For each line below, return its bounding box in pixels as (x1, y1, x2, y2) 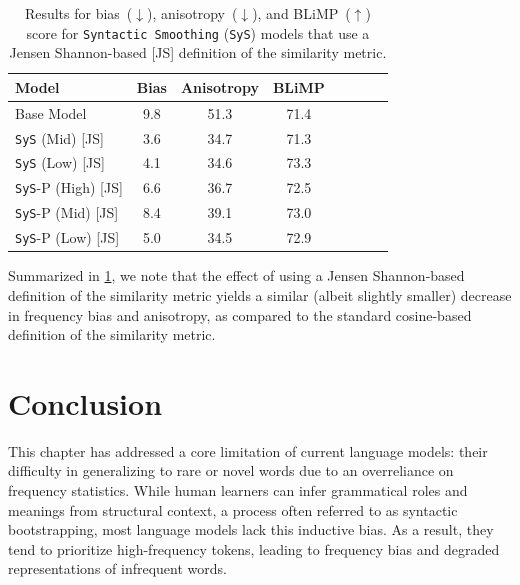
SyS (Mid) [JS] (15, 127, 104, 148)
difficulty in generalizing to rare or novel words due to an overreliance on (8, 460, 454, 481)
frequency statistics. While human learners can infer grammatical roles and (8, 480, 468, 500)
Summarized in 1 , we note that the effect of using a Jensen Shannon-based (8, 265, 465, 286)
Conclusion (8, 382, 163, 423)
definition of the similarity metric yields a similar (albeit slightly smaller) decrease (8, 284, 512, 305)
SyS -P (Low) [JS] (15, 227, 120, 248)
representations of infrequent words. (8, 558, 227, 579)
